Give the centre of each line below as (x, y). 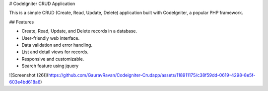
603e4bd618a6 (25, 82)
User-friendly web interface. (51, 38)
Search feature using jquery (50, 66)
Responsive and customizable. (53, 59)
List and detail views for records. (55, 52)
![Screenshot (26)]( (29, 75)
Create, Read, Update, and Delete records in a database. (79, 31)
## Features (22, 22)
